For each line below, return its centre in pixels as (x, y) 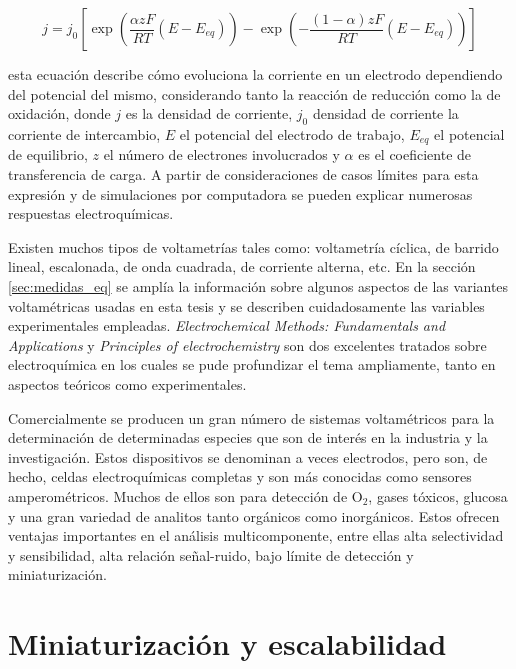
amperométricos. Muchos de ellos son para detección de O (185, 495)
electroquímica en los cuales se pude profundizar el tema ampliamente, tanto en (252, 364)
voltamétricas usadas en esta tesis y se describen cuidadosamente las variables (246, 305)
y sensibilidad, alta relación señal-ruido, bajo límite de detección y (211, 554)
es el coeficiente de (415, 154)
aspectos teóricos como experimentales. (127, 383)
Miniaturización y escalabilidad (227, 643)
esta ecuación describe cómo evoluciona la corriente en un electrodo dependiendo (255, 74)
